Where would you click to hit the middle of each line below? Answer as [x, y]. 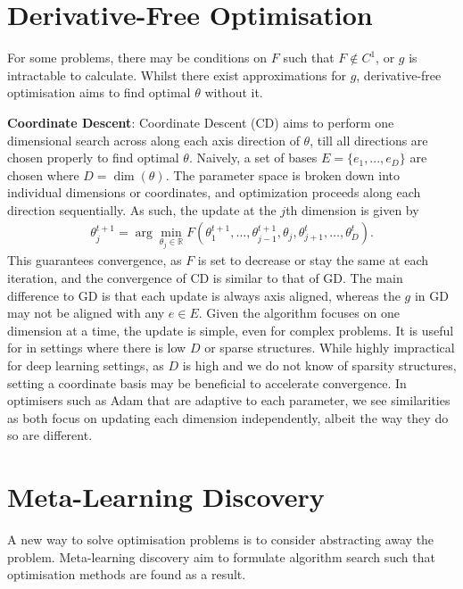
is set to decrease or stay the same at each [313, 260]
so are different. [50, 435]
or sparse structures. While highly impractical [330, 348]
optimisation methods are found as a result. [127, 574]
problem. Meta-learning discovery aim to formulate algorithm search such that [221, 556]
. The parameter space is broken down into [283, 174]
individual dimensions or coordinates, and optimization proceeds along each [214, 192]
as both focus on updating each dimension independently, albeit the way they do [228, 417]
